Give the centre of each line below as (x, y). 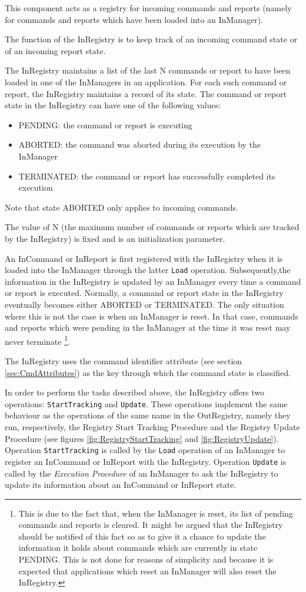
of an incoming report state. (55, 50)
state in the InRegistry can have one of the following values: (113, 105)
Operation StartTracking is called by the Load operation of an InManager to (145, 450)
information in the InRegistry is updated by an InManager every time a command (153, 281)
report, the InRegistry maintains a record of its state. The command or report (146, 93)
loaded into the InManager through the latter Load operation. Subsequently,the (148, 270)
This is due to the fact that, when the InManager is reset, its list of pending (156, 513)
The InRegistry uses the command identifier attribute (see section (124, 360)
